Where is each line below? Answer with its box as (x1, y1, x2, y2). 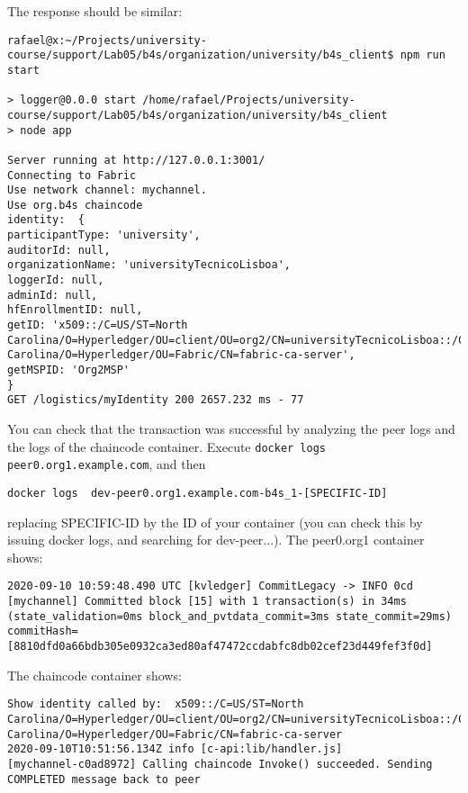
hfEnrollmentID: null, (7, 303, 143, 317)
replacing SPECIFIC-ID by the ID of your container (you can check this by (7, 512, 423, 531)
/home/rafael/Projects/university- (142, 94, 355, 107)
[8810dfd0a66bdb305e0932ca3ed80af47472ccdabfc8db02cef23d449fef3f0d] (7, 639, 433, 653)
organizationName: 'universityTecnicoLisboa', (7, 258, 291, 272)
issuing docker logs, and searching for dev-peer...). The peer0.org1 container (7, 530, 425, 549)
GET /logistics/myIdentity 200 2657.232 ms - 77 (7, 393, 304, 407)
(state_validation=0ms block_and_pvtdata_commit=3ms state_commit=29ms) (7, 609, 452, 623)
